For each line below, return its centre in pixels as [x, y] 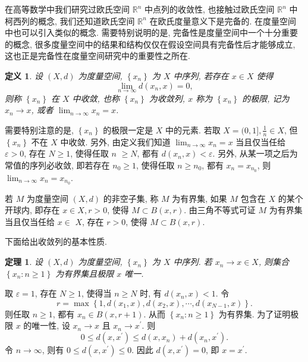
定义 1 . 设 [24, 75]
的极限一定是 [128, 129]
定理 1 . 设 [24, 262]
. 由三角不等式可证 [220, 210]
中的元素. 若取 [193, 129]
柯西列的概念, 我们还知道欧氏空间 [70, 21]
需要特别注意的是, [39, 129]
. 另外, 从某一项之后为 [255, 153]
